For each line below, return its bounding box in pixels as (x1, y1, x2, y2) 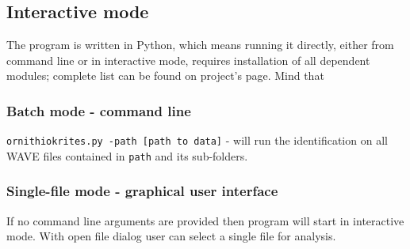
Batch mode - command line (6, 100, 191, 120)
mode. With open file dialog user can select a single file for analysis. (6, 228, 336, 244)
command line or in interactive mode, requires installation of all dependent (6, 51, 370, 68)
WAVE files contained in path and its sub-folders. (6, 147, 248, 164)
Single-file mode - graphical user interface (6, 181, 278, 201)
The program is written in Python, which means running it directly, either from (6, 36, 394, 53)
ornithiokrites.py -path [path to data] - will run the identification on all (6, 132, 388, 149)
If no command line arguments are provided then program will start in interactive (6, 212, 404, 228)
